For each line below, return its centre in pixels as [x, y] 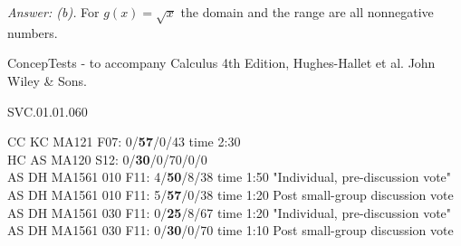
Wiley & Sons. [47, 80]
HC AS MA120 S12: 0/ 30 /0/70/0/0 [107, 159]
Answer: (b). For [53, 12]
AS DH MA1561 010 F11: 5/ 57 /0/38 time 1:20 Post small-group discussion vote [230, 194]
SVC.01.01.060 [48, 111]
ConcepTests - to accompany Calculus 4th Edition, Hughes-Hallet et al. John [221, 63]
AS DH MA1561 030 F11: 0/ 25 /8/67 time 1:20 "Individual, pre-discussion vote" [230, 212]
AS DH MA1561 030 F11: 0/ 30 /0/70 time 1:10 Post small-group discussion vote [230, 230]
